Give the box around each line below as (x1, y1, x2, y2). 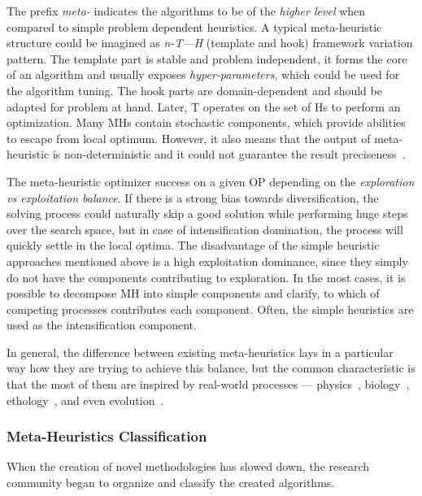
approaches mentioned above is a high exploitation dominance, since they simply (7, 252, 408, 269)
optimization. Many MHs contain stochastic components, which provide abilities (7, 114, 406, 131)
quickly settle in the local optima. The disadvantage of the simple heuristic (7, 237, 380, 254)
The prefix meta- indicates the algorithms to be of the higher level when (7, 2, 366, 19)
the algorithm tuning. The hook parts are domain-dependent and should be (7, 81, 382, 98)
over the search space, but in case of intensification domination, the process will (7, 220, 403, 237)
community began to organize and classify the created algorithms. (7, 474, 335, 491)
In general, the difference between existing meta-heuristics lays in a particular (7, 343, 394, 360)
